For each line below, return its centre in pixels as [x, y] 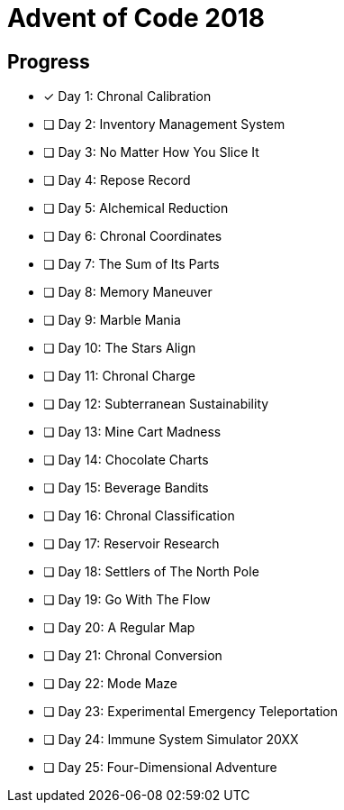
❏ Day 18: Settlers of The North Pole [151, 572]
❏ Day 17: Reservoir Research [131, 544]
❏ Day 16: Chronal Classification [139, 516]
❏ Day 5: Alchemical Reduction [136, 208]
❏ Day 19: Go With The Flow [127, 600]
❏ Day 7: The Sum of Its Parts [131, 264]
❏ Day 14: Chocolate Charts [126, 460]
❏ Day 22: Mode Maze [111, 684]
